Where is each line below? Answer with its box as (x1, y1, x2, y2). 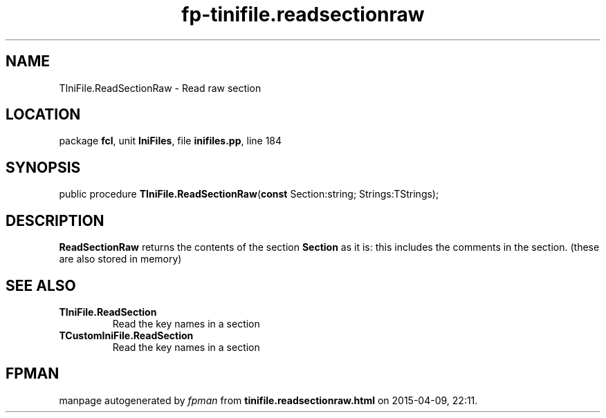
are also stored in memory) (59, 253, 182, 265)
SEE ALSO (6, 276, 76, 294)
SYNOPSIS (6, 158, 81, 176)
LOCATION (6, 106, 81, 124)
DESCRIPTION (6, 211, 104, 229)
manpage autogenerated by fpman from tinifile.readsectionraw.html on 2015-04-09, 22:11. (59, 394, 478, 406)
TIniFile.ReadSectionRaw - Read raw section (59, 82, 261, 94)
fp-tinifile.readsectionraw (181, 3, 425, 26)
